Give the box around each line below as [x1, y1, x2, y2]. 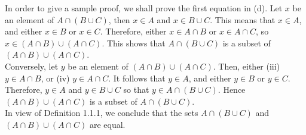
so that [123, 83, 149, 96]
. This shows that [102, 36, 166, 49]
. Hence [218, 83, 246, 96]
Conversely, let [5, 59, 59, 72]
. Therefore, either [100, 25, 167, 37]
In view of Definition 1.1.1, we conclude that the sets [5, 106, 198, 119]
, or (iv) [41, 71, 70, 84]
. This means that [210, 13, 276, 26]
